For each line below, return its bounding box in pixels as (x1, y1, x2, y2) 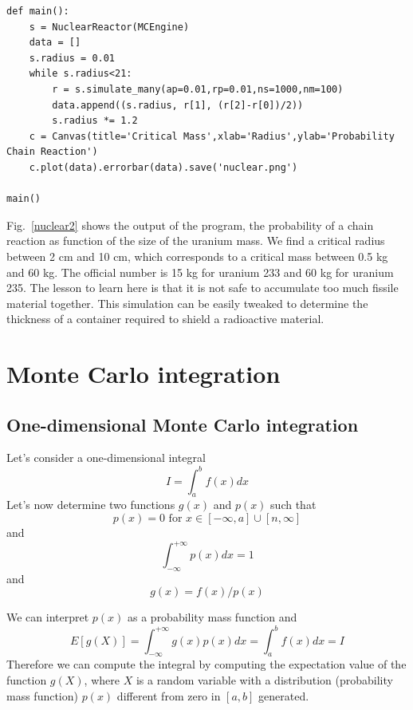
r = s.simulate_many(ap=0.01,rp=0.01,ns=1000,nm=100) (52, 83, 344, 95)
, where (84, 671, 120, 688)
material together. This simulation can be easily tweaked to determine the (6, 294, 368, 311)
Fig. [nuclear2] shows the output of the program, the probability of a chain (6, 216, 374, 233)
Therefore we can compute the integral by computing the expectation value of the (6, 656, 407, 673)
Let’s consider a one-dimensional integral (6, 449, 206, 466)
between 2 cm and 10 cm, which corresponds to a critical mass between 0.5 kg (6, 247, 388, 264)
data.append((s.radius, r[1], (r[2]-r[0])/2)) (52, 99, 304, 111)
